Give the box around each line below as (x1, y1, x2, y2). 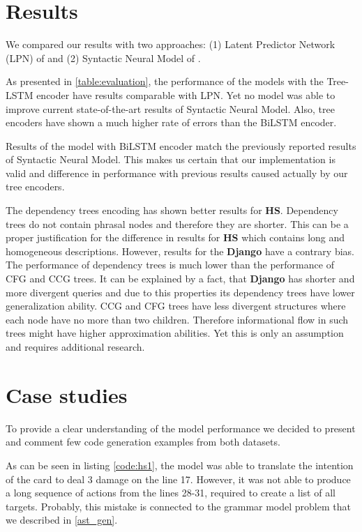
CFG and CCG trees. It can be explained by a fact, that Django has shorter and (6, 271, 355, 286)
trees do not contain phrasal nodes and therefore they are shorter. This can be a (6, 216, 349, 231)
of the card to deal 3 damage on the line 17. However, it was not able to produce (6, 471, 351, 486)
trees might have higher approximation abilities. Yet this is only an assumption (6, 326, 344, 340)
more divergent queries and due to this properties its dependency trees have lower (6, 284, 355, 299)
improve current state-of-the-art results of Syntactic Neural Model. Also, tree (6, 101, 335, 116)
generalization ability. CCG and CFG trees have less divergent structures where (6, 298, 346, 313)
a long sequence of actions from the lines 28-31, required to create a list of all (6, 485, 335, 500)
